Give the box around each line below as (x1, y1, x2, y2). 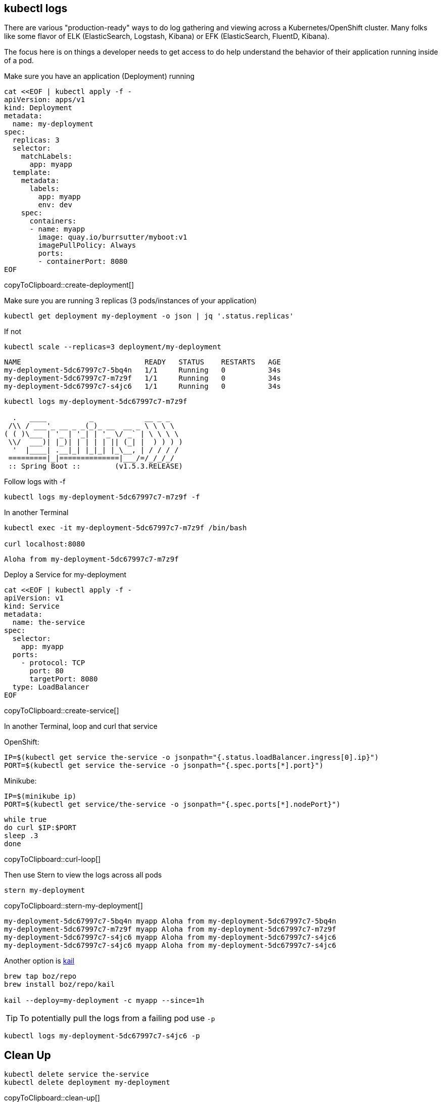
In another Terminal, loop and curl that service (4, 722, 158, 731)
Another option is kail (4, 956, 75, 966)
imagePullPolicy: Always (38, 241, 136, 250)
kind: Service (4, 602, 60, 611)
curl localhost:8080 (4, 540, 85, 548)
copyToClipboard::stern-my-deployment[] (4, 901, 143, 910)
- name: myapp (29, 225, 85, 234)
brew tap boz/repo (4, 972, 77, 981)
